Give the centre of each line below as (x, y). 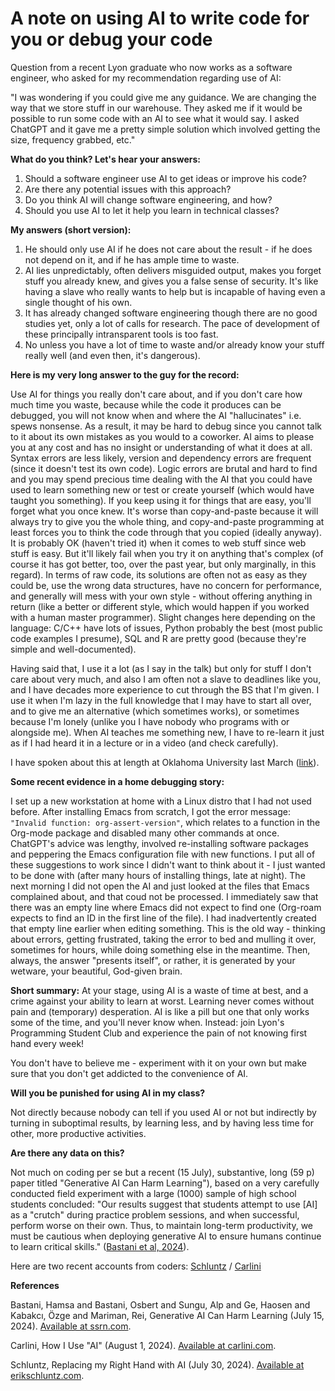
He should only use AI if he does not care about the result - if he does (168, 249)
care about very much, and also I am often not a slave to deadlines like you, (166, 679)
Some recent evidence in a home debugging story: (117, 781)
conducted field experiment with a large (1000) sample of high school (153, 1193)
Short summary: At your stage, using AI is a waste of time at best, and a (159, 990)
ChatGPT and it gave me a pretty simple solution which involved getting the (165, 129)
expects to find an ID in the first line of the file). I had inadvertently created (163, 918)
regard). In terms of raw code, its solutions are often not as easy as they (159, 574)
